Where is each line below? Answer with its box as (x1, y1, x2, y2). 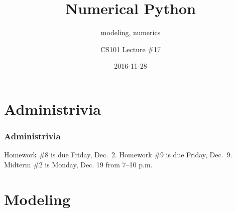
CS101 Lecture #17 (100, 44, 161, 54)
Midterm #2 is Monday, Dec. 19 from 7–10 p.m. (4, 159, 153, 169)
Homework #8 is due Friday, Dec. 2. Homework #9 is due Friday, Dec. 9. (4, 149, 232, 160)
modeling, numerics (100, 27, 161, 38)
